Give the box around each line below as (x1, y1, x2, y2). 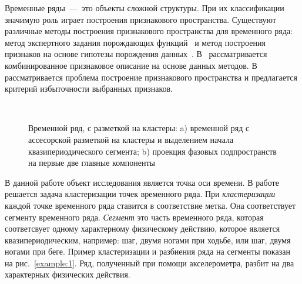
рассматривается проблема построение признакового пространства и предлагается (5, 71, 297, 83)
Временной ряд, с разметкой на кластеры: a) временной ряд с (28, 122, 250, 134)
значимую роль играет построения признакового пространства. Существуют (5, 13, 276, 25)
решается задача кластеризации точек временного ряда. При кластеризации (5, 188, 276, 200)
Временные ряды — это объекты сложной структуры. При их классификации (5, 2, 284, 14)
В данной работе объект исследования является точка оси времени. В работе (5, 176, 279, 188)
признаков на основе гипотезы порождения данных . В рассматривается (5, 48, 267, 60)
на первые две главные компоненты (28, 156, 156, 169)
